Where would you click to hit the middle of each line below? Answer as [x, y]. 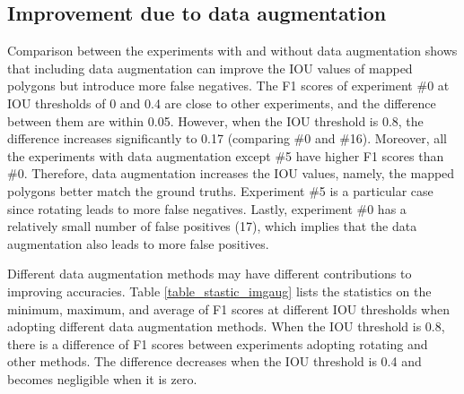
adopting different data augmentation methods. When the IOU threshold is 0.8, [226, 326]
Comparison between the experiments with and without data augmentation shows [232, 51]
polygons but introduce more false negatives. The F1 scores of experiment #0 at [228, 86]
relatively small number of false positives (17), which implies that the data [212, 226]
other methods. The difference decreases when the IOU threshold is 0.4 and [214, 361]
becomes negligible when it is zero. [102, 378]
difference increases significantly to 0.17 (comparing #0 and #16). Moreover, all [228, 138]
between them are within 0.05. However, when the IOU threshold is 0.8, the [215, 120]
